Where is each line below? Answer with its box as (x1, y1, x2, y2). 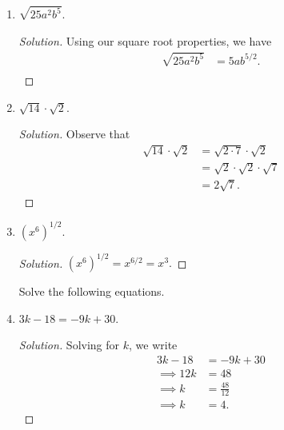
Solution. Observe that (18, 125, 130, 142)
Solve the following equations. (18, 283, 165, 300)
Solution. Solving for (18, 336, 120, 353)
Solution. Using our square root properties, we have (18, 32, 272, 49)
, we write (129, 336, 178, 353)
